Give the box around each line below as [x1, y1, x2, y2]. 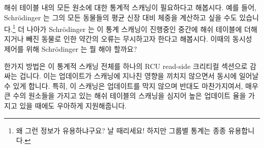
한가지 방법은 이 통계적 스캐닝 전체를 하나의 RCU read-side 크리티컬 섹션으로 [4, 60, 248, 71]
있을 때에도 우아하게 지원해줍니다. [19, 100, 127, 110]
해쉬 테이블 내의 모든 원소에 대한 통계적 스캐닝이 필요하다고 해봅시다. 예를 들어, [4, 2, 256, 12]
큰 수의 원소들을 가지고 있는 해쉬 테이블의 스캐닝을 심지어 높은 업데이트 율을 [4, 90, 246, 101]
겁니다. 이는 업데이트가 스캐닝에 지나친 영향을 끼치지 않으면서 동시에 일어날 [19, 70, 259, 81]
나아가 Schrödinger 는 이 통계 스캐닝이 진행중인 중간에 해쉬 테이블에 [26, 23, 242, 34]
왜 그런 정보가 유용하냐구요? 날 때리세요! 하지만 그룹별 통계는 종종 [16, 125, 226, 135]
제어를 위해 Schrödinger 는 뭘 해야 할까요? [4, 44, 137, 54]
